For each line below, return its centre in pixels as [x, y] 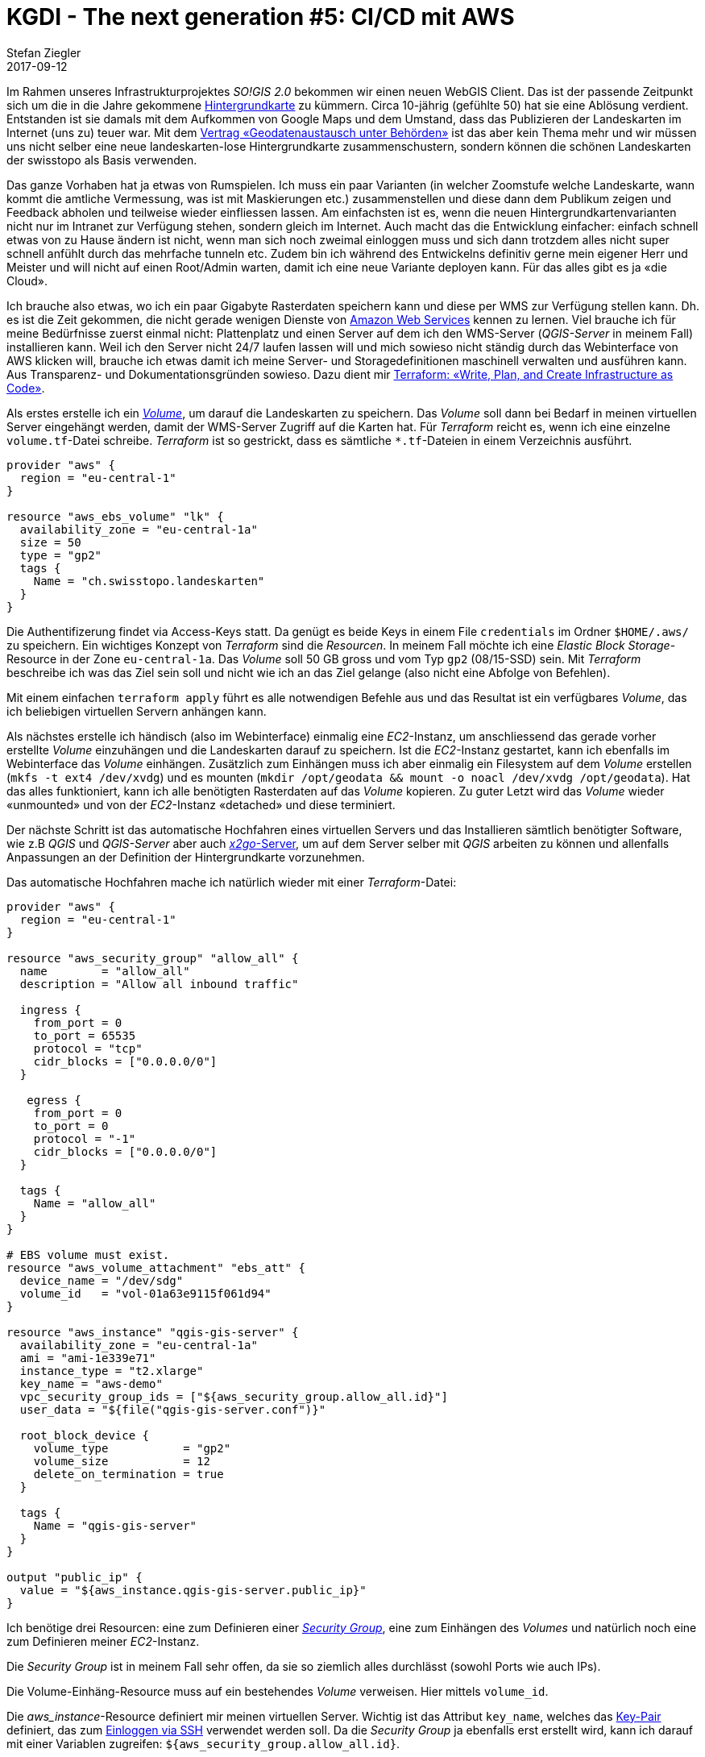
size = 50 [50, 542]
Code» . [26, 388]
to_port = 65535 [85, 1035]
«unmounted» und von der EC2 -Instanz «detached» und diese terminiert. [201, 804]
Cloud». [27, 280]
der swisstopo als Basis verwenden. [102, 160]
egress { [54, 1100]
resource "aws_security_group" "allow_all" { [153, 958]
